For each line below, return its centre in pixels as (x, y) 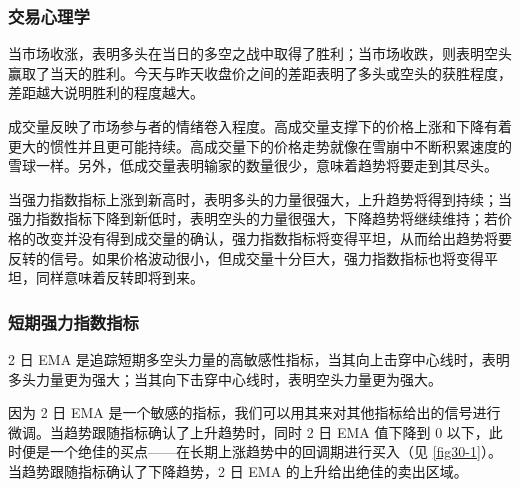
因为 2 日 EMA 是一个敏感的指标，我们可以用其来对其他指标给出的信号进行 (254, 412)
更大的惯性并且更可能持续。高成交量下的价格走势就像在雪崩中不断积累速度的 (260, 145)
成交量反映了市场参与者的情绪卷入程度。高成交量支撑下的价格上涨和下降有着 (260, 126)
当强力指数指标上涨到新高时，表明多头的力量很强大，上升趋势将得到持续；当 (260, 198)
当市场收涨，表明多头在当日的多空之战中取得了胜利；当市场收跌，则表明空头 (260, 53)
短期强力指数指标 (73, 321)
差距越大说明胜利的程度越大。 (106, 92)
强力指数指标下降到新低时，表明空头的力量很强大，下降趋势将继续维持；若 (253, 218)
